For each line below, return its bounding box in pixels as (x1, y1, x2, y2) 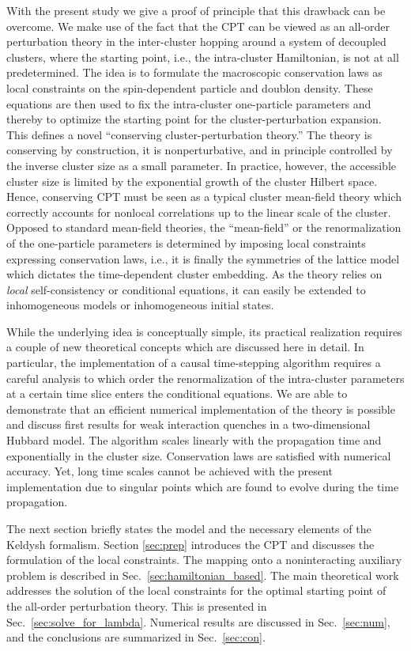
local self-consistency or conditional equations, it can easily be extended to (6, 281, 366, 297)
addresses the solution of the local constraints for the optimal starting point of (6, 582, 386, 599)
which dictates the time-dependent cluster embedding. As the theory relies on (6, 266, 383, 282)
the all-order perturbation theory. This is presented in (6, 597, 267, 614)
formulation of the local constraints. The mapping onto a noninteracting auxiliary (6, 551, 402, 568)
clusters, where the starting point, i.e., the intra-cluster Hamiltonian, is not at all (6, 48, 399, 65)
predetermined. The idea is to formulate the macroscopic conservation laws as (6, 64, 383, 81)
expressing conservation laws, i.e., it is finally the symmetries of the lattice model (6, 250, 400, 267)
